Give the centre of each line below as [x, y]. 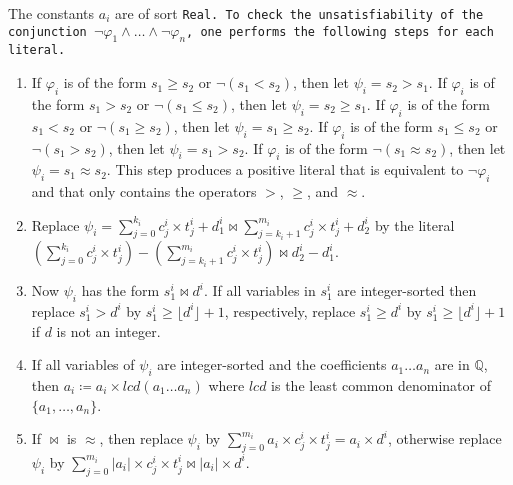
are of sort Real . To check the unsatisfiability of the [299, 13]
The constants [51, 13]
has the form [120, 290]
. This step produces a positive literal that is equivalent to [285, 169]
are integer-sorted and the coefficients [272, 364]
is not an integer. [108, 330]
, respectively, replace [290, 310]
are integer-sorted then [407, 290]
